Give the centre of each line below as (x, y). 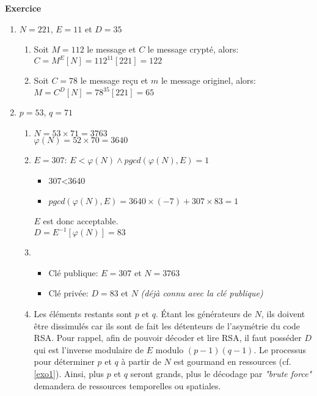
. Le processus (280, 349)
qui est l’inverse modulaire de (89, 349)
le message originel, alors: (209, 80)
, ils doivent (283, 314)
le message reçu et (114, 80)
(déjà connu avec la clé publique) (202, 293)
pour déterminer (64, 361)
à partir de (141, 361)
